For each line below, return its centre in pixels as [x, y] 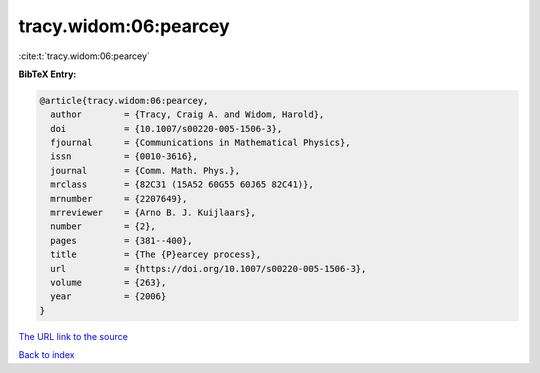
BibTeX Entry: [47, 74]
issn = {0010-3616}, [124, 156]
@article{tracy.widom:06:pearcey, [124, 100]
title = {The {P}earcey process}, [156, 254]
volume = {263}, [108, 282]
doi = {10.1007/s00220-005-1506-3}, [166, 128]
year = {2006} [108, 296]
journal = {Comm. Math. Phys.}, [145, 170]
